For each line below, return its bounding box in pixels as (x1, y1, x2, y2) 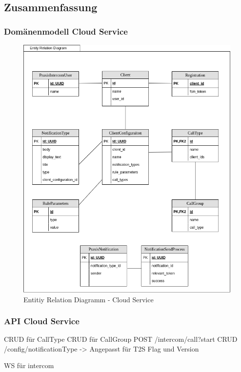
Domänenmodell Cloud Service (4, 25, 128, 37)
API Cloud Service (4, 315, 80, 327)
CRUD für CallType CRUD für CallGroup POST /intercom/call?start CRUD (4, 334, 238, 344)
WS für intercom (4, 360, 54, 370)
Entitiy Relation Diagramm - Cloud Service (23, 294, 154, 304)
